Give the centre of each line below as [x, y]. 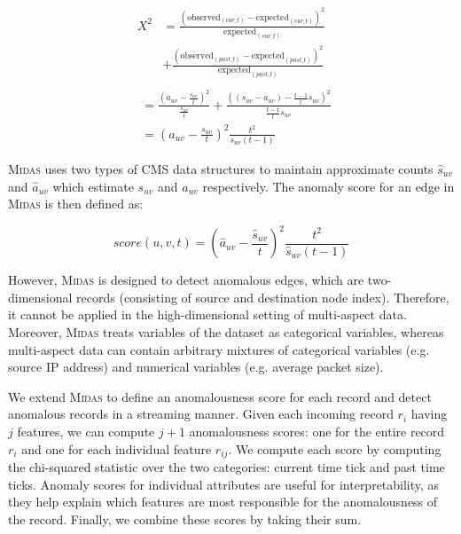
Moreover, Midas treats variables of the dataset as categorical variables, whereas [226, 332]
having [429, 414]
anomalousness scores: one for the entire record [317, 431]
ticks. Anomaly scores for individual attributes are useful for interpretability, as [224, 484]
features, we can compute [86, 431]
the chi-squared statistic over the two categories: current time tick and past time [227, 467]
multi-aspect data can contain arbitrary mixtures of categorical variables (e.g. [219, 349]
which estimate [93, 186]
